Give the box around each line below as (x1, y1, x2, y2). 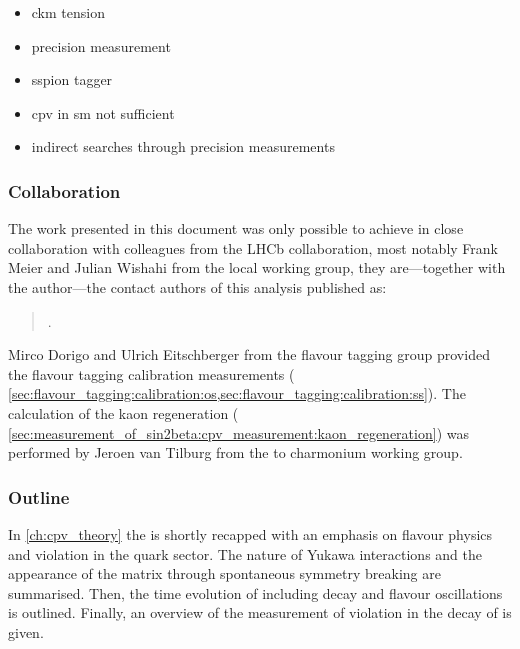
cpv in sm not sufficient (31, 102, 175, 123)
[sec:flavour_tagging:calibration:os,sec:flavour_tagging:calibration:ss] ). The (8, 383, 466, 404)
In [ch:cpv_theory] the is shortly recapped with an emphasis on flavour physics (8, 523, 493, 544)
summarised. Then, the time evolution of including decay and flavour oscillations (8, 582, 503, 603)
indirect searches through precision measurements (31, 136, 335, 157)
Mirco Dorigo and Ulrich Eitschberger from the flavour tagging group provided (8, 344, 490, 365)
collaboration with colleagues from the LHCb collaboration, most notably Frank (8, 237, 498, 258)
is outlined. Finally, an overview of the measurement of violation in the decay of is (8, 602, 512, 623)
